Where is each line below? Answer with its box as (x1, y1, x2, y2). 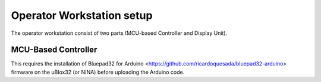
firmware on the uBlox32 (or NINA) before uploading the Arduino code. (11, 68, 185, 76)
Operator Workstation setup (11, 9, 153, 22)
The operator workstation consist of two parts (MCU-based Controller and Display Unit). (11, 29, 228, 37)
